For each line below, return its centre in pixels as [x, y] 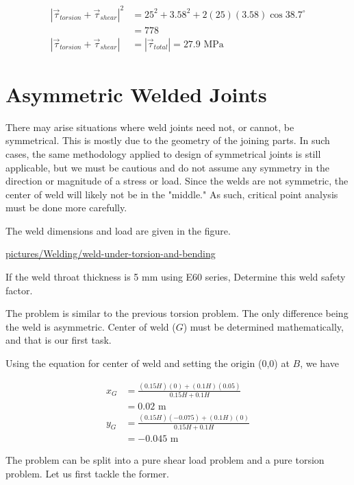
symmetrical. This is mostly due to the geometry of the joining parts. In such [168, 140]
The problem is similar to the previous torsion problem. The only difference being [177, 313]
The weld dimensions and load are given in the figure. [118, 230]
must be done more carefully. [66, 208]
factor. [19, 290]
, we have [319, 363]
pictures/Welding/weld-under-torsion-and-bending [111, 253]
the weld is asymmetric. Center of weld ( [91, 326]
